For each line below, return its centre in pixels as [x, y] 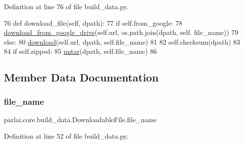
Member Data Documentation [81, 77]
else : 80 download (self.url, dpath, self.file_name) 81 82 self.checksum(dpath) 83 [122, 41]
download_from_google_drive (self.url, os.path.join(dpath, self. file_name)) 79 [121, 32]
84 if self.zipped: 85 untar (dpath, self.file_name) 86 [80, 51]
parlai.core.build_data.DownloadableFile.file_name [80, 119]
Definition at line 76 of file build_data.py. [66, 6]
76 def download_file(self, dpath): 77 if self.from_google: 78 [93, 23]
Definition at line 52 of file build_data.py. [66, 136]
